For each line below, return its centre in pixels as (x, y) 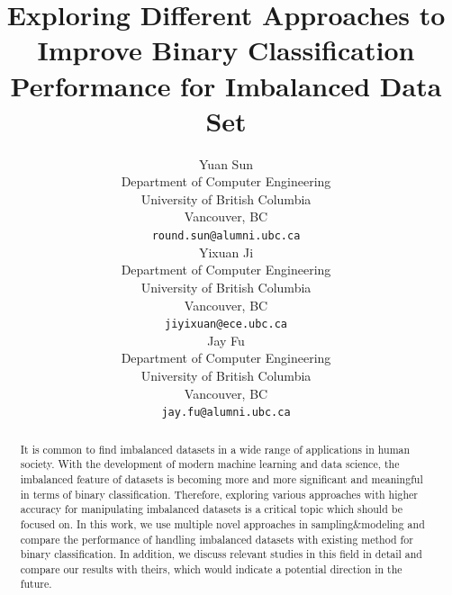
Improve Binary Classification (226, 50)
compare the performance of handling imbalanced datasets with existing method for (217, 539)
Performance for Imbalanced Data (226, 85)
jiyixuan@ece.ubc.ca (226, 325)
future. (36, 584)
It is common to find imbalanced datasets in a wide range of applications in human (215, 449)
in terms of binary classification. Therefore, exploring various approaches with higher (219, 494)
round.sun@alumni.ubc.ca (226, 236)
